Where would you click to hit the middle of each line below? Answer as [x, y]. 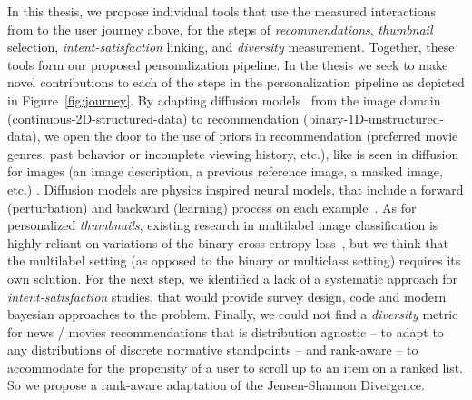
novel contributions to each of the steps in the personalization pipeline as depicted [236, 82]
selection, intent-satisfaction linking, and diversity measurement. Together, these [231, 47]
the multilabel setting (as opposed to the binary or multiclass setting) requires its [234, 260]
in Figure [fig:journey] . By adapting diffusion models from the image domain [224, 100]
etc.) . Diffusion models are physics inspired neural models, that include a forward [236, 189]
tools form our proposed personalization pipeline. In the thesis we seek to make [228, 64]
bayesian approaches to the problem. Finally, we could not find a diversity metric [233, 314]
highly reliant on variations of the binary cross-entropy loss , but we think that [228, 242]
